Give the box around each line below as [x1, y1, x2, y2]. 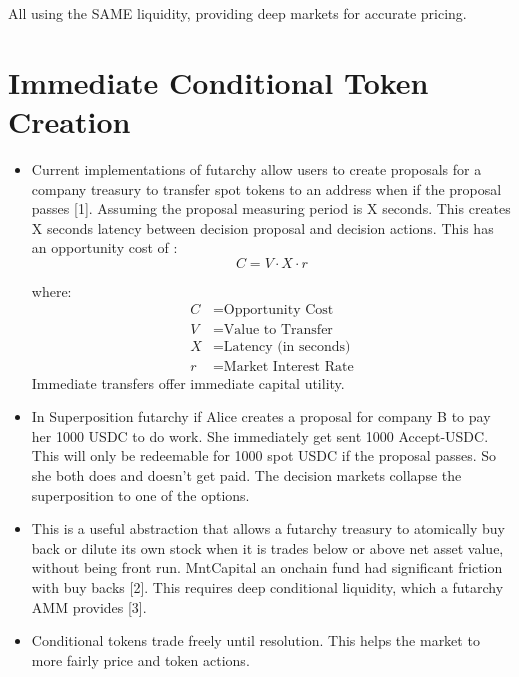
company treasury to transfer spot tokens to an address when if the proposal [31, 178, 502, 199]
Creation [8, 100, 131, 141]
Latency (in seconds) [223, 339, 351, 354]
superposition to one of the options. [31, 484, 250, 505]
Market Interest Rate [223, 359, 354, 374]
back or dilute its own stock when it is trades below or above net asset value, [31, 537, 504, 558]
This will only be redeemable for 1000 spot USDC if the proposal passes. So [31, 445, 497, 466]
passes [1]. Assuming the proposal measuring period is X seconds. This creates [31, 198, 511, 219]
